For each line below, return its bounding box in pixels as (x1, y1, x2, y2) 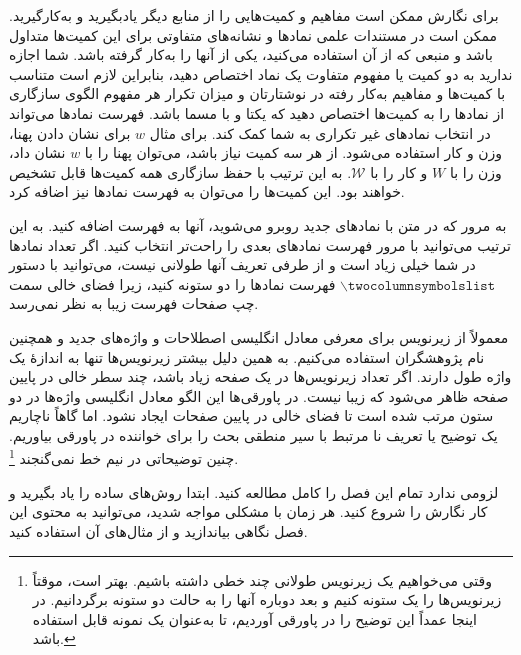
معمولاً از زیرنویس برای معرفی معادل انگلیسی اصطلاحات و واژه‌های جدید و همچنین (9, 326, 509, 347)
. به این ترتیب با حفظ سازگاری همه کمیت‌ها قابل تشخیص (9, 161, 352, 182)
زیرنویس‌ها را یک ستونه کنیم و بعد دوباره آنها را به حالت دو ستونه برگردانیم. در (32, 589, 502, 610)
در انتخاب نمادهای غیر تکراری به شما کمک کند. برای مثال (149, 122, 491, 143)
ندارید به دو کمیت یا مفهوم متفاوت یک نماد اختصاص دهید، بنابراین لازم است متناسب (9, 63, 513, 84)
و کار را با (370, 161, 428, 182)
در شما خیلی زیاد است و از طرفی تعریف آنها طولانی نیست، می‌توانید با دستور (9, 254, 476, 275)
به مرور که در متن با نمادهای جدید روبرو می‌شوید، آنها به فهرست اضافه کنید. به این (9, 214, 507, 235)
